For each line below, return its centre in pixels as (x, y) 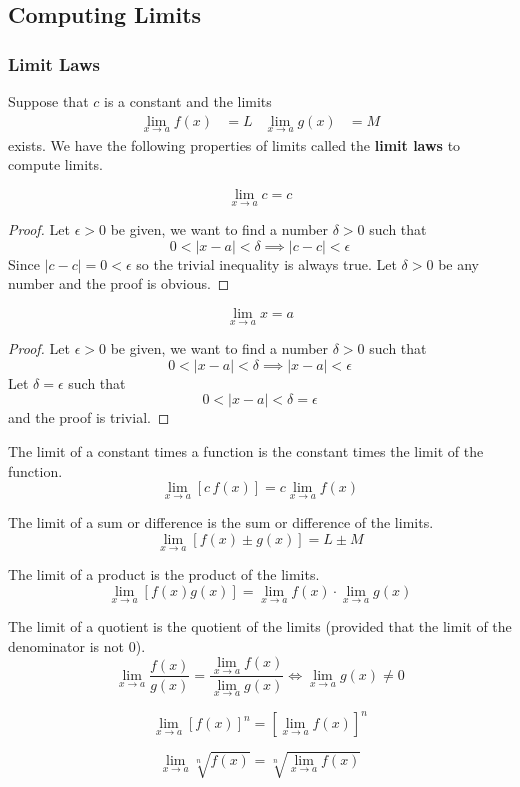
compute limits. (55, 164)
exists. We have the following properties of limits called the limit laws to (234, 144)
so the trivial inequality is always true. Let (266, 263)
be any (458, 263)
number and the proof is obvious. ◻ (119, 283)
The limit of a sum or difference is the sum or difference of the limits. (221, 522)
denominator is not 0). (77, 645)
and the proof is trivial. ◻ (89, 417)
